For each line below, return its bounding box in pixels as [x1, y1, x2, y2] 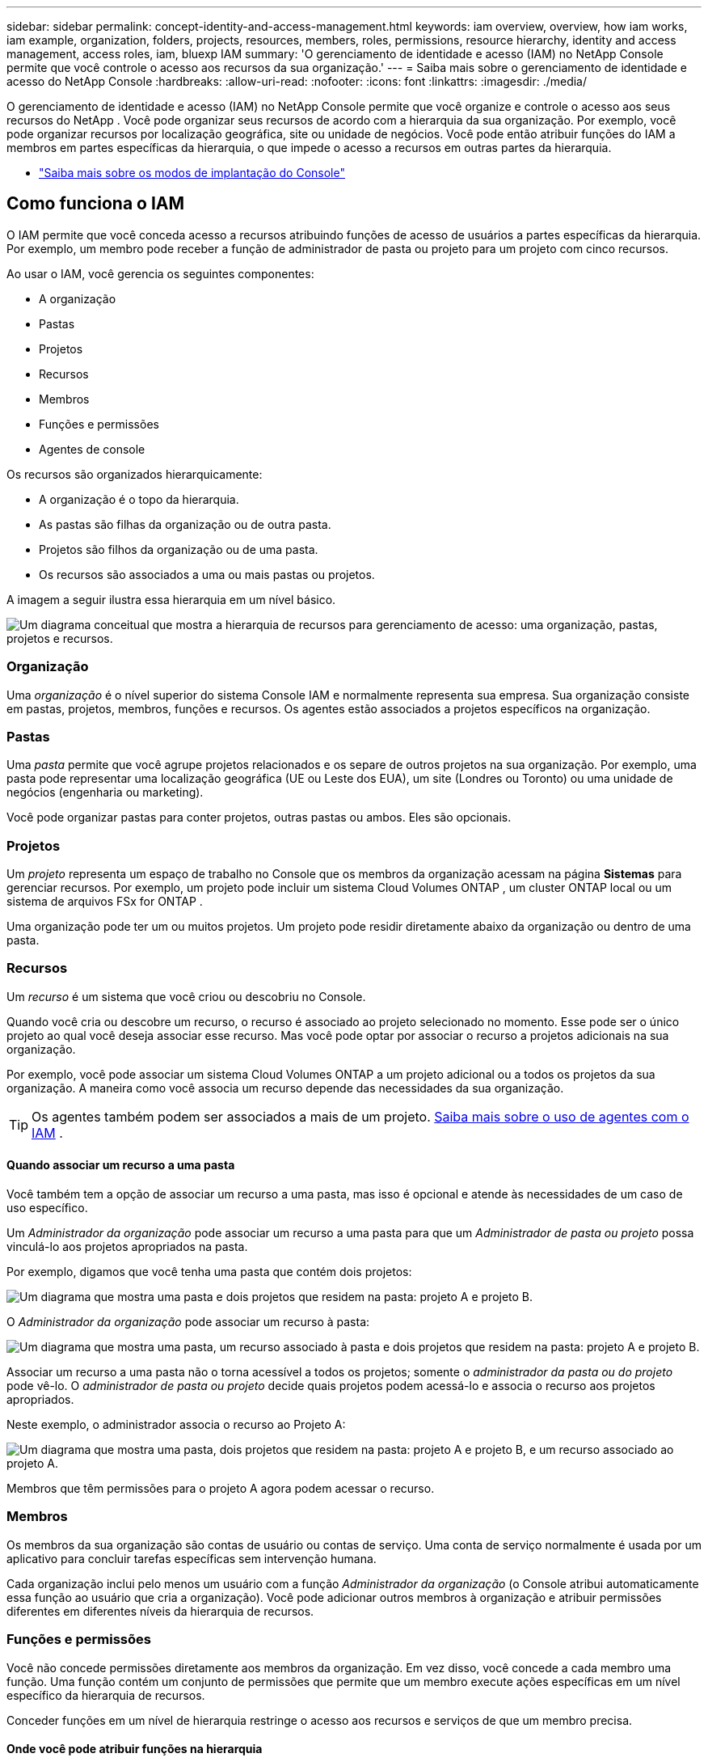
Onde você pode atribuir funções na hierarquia [6, 1742, 263, 1756]
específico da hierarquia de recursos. [6, 1688, 205, 1702]
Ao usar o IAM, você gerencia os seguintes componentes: [6, 266, 314, 281]
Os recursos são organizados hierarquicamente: [6, 467, 263, 481]
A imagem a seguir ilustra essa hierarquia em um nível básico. [6, 592, 336, 606]
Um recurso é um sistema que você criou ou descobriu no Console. [6, 989, 366, 1004]
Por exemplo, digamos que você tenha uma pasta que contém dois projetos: [6, 1265, 412, 1279]
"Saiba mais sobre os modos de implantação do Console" [39, 166, 345, 180]
